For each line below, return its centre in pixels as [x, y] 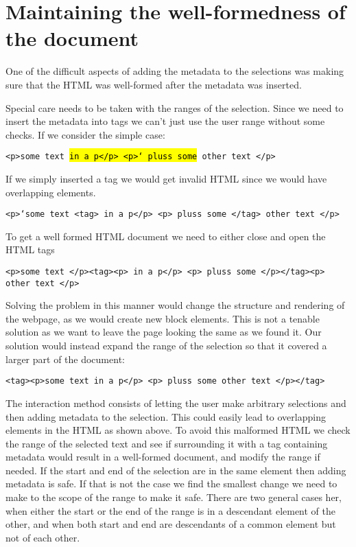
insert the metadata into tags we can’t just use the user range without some [165, 121]
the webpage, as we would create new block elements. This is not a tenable [163, 318]
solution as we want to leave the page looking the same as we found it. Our [164, 332]
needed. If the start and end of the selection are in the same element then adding [176, 470]
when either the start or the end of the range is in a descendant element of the [171, 510]
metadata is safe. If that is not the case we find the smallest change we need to [171, 484]
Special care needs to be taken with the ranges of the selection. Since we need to [175, 107]
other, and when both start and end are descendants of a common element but [171, 524]
